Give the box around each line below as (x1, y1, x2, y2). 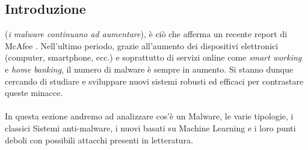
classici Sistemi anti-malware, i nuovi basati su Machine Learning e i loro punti (5, 121, 296, 134)
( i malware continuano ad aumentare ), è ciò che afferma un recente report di (5, 28, 288, 40)
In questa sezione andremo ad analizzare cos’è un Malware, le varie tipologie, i (5, 110, 294, 122)
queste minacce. (5, 86, 63, 99)
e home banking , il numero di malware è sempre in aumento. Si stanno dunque (5, 62, 294, 75)
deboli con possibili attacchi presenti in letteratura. (5, 133, 194, 146)
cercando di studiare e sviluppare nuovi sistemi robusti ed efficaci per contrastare (5, 74, 304, 87)
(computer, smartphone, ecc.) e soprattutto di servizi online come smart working (5, 51, 302, 64)
